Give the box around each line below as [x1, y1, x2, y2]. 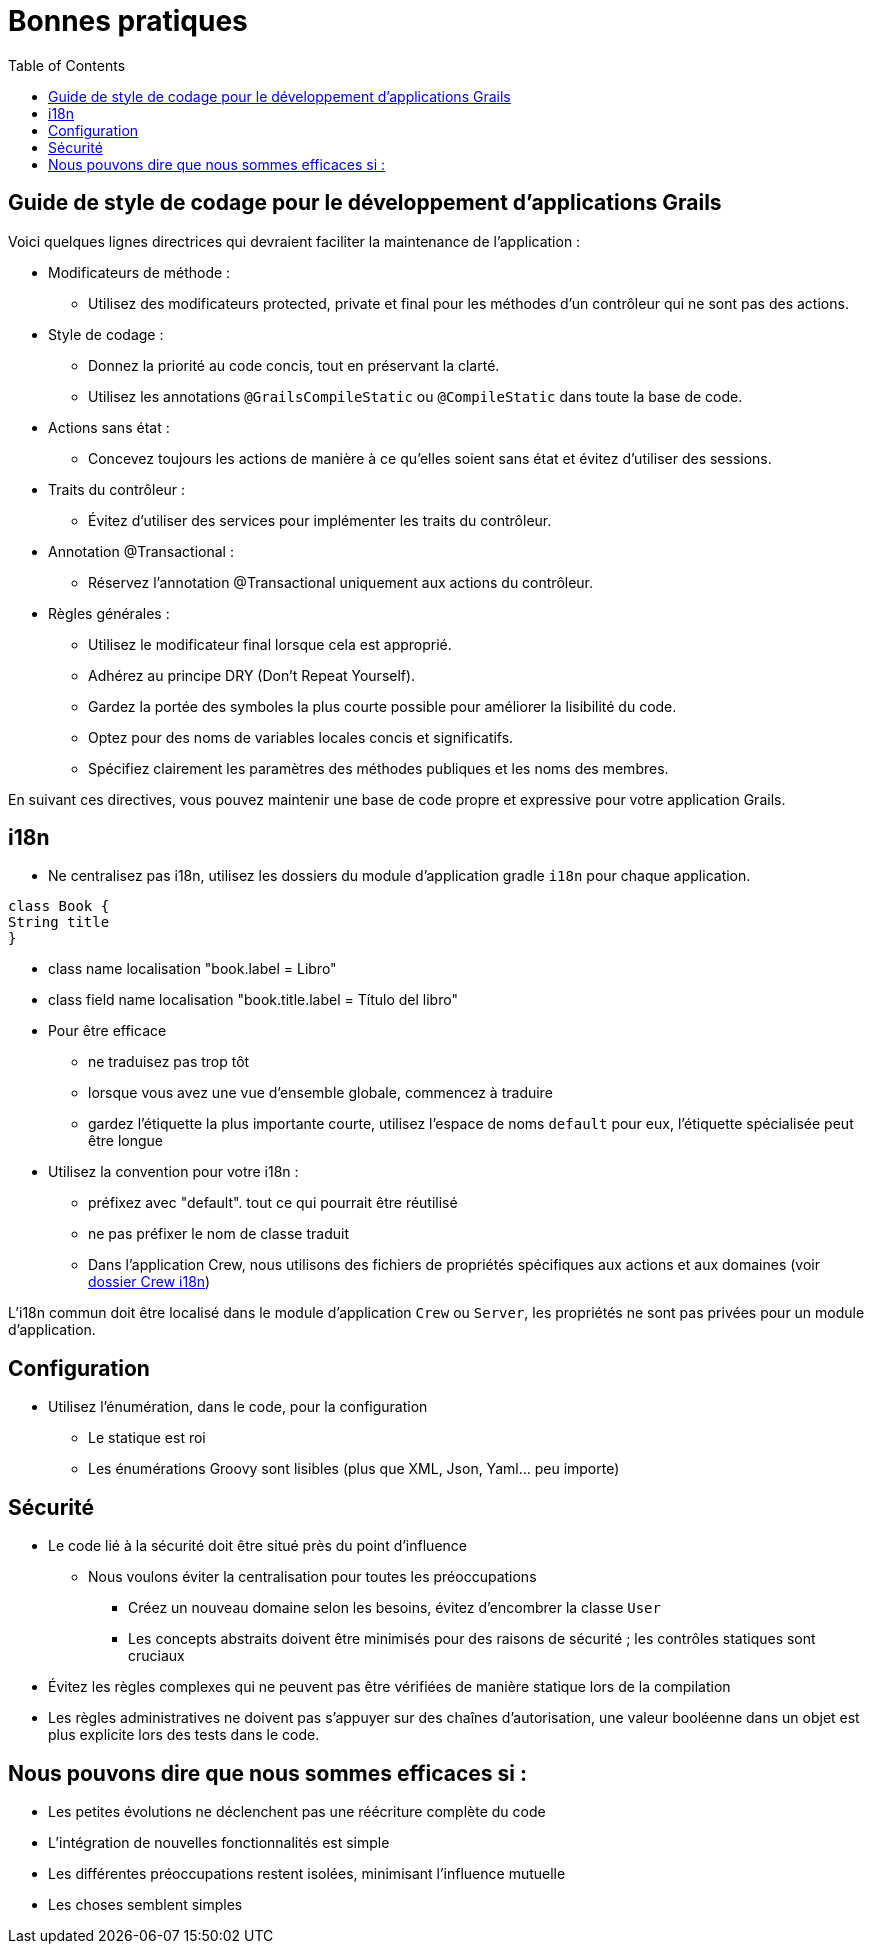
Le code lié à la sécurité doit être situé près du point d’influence [48, 1537, 467, 1555]
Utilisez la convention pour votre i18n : [48, 1163, 299, 1181]
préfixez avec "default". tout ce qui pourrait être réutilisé [88, 1194, 458, 1212]
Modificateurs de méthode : [48, 263, 231, 281]
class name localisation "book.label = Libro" [48, 960, 337, 978]
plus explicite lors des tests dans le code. [48, 1726, 320, 1744]
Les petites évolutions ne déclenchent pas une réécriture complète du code [48, 1802, 546, 1820]
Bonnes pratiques [8, 4, 248, 38]
